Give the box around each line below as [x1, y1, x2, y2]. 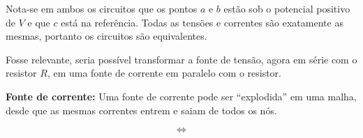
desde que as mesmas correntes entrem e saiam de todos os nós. [6, 102, 277, 117]
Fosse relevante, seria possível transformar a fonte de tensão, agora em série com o [6, 52, 357, 66]
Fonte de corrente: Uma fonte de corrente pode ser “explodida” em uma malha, [6, 89, 357, 103]
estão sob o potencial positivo [223, 1, 350, 15]
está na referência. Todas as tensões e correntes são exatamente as [61, 15, 343, 29]
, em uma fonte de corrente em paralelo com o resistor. [47, 66, 281, 80]
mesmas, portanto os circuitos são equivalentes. [6, 29, 207, 43]
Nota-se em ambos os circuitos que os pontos [6, 1, 198, 15]
